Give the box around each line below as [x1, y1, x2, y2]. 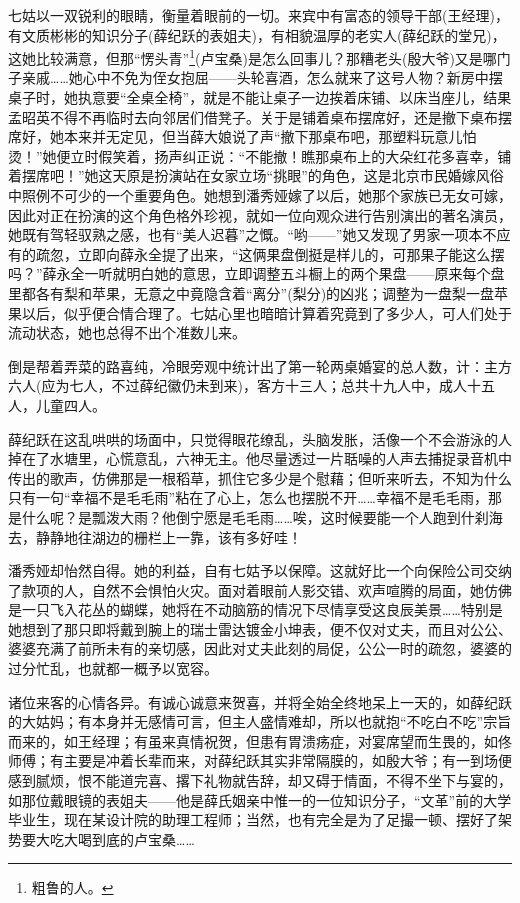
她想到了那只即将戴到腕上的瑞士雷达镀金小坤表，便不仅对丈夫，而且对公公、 [8, 618, 512, 639]
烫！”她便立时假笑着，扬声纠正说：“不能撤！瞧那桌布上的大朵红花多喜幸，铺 [8, 145, 512, 166]
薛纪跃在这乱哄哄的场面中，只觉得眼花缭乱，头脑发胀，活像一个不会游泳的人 [8, 428, 512, 449]
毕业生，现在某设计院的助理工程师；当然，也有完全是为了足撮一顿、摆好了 [8, 809, 498, 830]
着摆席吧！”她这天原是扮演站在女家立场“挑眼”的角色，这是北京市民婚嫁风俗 [8, 165, 504, 186]
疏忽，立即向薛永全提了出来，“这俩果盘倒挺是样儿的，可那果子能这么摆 [35, 243, 505, 264]
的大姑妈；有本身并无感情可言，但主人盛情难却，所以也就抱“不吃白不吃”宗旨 [8, 711, 512, 732]
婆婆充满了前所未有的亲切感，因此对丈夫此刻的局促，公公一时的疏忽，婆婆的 [8, 638, 512, 659]
